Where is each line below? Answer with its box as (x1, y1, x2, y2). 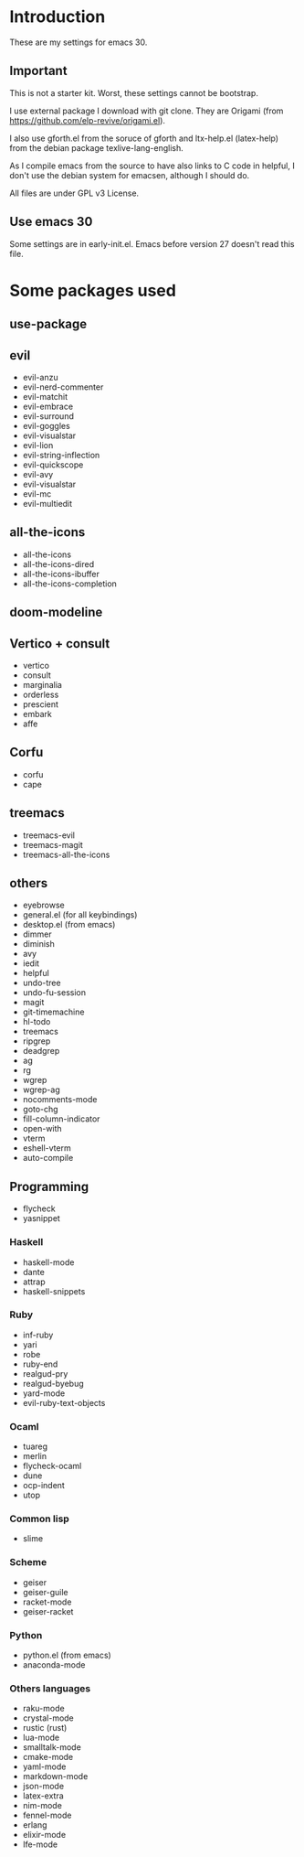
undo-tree (22, 977, 61, 989)
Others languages (9, 1681, 91, 1694)
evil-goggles (22, 420, 70, 431)
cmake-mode (22, 1752, 74, 1763)
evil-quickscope (22, 459, 84, 470)
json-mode (22, 1781, 65, 1792)
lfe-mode (22, 1839, 58, 1850)
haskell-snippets (22, 1285, 86, 1296)
